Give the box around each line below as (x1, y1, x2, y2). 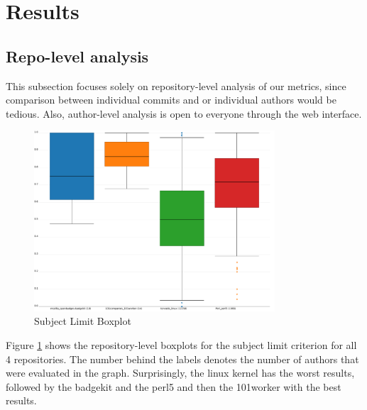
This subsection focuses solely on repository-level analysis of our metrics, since (6, 78, 346, 93)
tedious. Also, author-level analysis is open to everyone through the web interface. (6, 106, 362, 121)
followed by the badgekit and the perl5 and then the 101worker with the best (6, 379, 341, 394)
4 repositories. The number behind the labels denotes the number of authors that (6, 351, 359, 366)
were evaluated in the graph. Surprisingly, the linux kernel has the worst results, (6, 365, 355, 380)
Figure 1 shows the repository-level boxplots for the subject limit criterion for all (6, 337, 357, 352)
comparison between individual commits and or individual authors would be (6, 92, 336, 107)
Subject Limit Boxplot (34, 314, 131, 328)
